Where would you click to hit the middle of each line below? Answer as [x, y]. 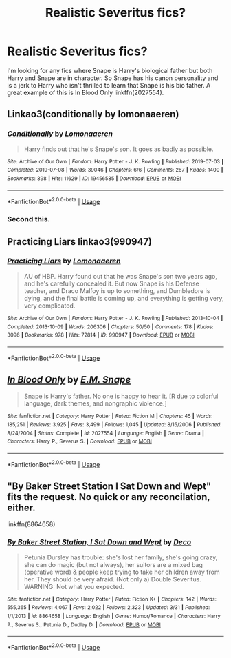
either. [21, 507]
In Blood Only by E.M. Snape [69, 380]
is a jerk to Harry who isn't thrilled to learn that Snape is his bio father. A [109, 85]
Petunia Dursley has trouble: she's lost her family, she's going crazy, [121, 557]
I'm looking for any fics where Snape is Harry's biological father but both [110, 70]
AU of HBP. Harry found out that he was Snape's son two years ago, [121, 276]
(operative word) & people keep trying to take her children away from [122, 572]
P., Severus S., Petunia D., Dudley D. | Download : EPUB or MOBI [84, 625]
